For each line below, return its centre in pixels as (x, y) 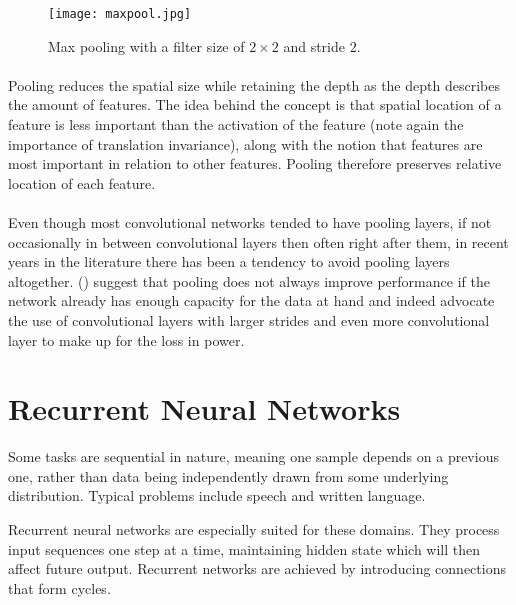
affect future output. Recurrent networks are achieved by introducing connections (257, 568)
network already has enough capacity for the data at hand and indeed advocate (251, 300)
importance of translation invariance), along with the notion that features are (245, 143)
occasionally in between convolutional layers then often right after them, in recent (258, 241)
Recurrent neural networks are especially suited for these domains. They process (254, 529)
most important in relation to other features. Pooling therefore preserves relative (255, 163)
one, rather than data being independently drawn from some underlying (228, 475)
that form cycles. (59, 587)
